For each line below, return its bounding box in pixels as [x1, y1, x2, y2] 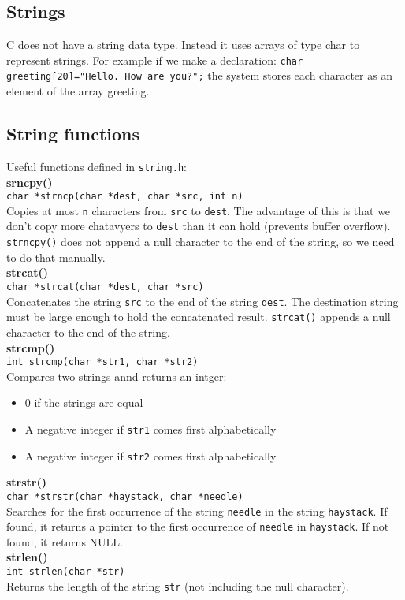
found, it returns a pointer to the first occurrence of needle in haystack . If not [6, 518, 389, 535]
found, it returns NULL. [6, 533, 123, 550]
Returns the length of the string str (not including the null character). [6, 577, 349, 594]
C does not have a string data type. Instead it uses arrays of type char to [6, 36, 360, 53]
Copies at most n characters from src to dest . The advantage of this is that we [6, 202, 391, 218]
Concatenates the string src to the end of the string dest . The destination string [6, 293, 399, 309]
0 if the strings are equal [24, 394, 143, 411]
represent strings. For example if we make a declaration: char [6, 51, 303, 68]
